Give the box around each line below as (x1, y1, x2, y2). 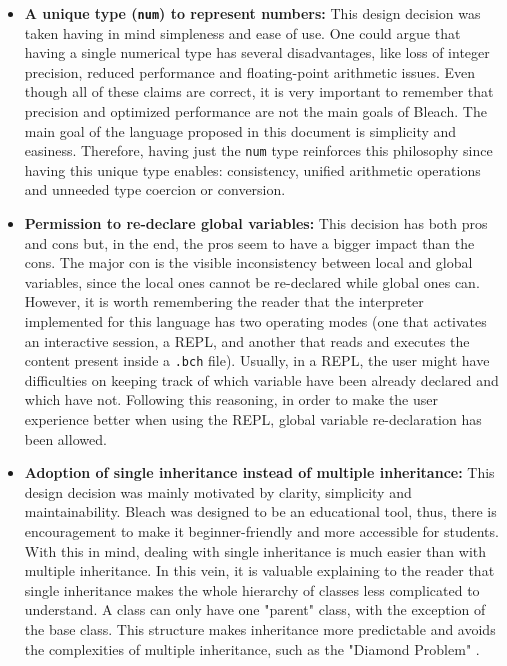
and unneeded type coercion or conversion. (24, 179, 286, 200)
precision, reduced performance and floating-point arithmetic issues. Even (24, 61, 476, 82)
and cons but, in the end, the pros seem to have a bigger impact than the (24, 232, 475, 253)
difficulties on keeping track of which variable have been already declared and (24, 369, 499, 390)
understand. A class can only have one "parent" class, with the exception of (24, 599, 486, 620)
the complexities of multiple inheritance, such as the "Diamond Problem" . (24, 638, 480, 659)
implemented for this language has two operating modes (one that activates (24, 311, 487, 332)
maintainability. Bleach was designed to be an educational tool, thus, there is (24, 501, 497, 522)
